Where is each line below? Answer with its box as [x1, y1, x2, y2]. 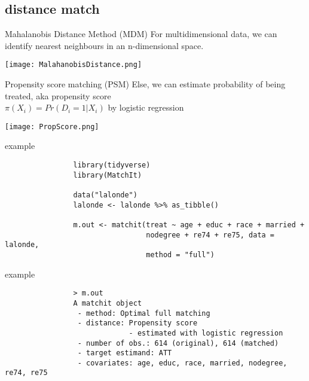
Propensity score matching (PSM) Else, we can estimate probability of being [5, 78, 286, 90]
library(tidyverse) [73, 161, 151, 170]
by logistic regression [108, 101, 184, 114]
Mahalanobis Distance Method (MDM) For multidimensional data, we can [5, 28, 277, 40]
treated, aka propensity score [5, 89, 111, 102]
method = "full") [146, 250, 215, 259]
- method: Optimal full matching [77, 309, 210, 318]
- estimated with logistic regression [129, 328, 283, 337]
